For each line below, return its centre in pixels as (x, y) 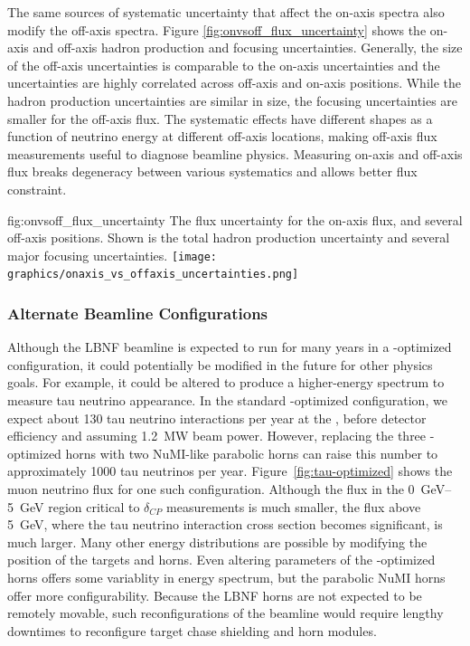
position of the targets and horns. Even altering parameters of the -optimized (221, 560)
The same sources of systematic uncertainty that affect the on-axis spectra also (226, 12)
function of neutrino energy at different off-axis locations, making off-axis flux (222, 136)
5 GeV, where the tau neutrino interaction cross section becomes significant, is (225, 524)
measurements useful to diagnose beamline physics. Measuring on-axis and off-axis (235, 153)
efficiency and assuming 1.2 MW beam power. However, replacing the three (217, 436)
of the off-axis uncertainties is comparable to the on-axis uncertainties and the (224, 65)
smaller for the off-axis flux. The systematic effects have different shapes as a (220, 118)
